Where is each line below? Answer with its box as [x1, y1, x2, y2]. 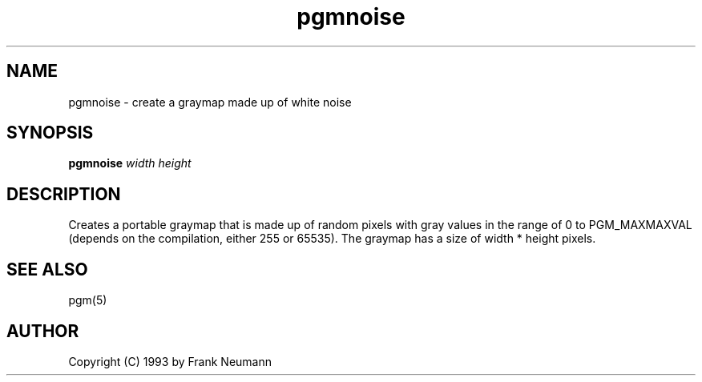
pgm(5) [68, 293, 107, 308]
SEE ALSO [6, 259, 88, 279]
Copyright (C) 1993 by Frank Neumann [68, 354, 272, 368]
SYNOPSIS [6, 123, 94, 143]
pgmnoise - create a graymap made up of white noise [68, 94, 352, 109]
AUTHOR [6, 320, 79, 341]
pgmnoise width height [68, 156, 192, 171]
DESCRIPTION [6, 183, 121, 204]
